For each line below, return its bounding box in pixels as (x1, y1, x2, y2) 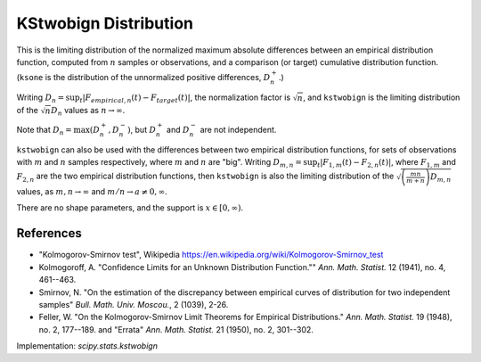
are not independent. (200, 124, 277, 135)
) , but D (127, 124, 156, 135)
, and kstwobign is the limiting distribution (303, 92, 461, 103)
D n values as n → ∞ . (50, 105, 126, 118)
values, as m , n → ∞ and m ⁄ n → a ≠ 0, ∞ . (16, 186, 168, 197)
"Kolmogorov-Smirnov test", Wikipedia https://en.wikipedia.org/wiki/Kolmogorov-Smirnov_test (38, 250, 384, 260)
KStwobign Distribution (16, 13, 193, 33)
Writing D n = (16, 92, 65, 104)
